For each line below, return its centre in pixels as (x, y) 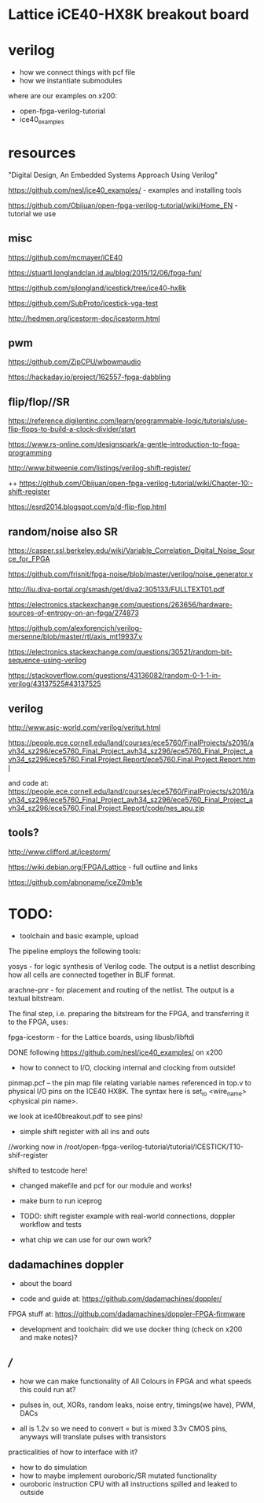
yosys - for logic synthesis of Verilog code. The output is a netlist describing (132, 966)
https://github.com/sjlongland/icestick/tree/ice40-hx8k (97, 288)
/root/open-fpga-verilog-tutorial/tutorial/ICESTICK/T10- (154, 1147)
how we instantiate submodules (71, 81)
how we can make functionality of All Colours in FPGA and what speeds (136, 1381)
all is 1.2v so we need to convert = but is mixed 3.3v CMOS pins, (123, 1428)
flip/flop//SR (39, 402)
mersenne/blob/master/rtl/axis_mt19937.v (75, 637)
